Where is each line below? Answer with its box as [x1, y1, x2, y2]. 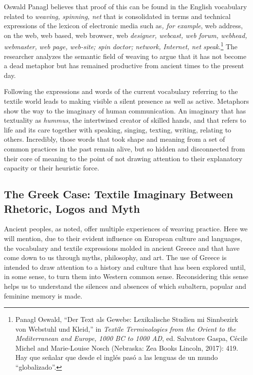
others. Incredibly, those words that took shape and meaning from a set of [4, 134, 225, 144]
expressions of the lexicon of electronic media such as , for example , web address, [4, 20, 243, 31]
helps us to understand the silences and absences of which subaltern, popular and [4, 281, 247, 291]
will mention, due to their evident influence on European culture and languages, [4, 233, 242, 243]
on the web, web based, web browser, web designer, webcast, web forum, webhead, [4, 30, 247, 40]
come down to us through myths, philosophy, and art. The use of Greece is [4, 252, 227, 262]
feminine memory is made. [4, 290, 83, 300]
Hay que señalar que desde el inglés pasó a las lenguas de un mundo [15, 352, 218, 362]
